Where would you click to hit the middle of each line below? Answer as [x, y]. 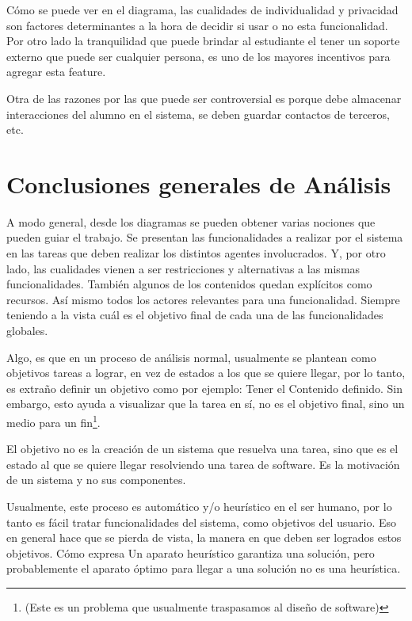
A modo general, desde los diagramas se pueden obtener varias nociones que [191, 221]
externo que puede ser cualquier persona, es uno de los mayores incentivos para [198, 56]
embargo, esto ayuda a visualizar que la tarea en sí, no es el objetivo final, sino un [206, 404]
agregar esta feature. [56, 72]
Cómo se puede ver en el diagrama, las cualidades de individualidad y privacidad [202, 10]
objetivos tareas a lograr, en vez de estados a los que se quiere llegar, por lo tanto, [206, 373]
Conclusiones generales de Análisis [199, 183]
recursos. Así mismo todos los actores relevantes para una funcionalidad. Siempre [203, 299]
